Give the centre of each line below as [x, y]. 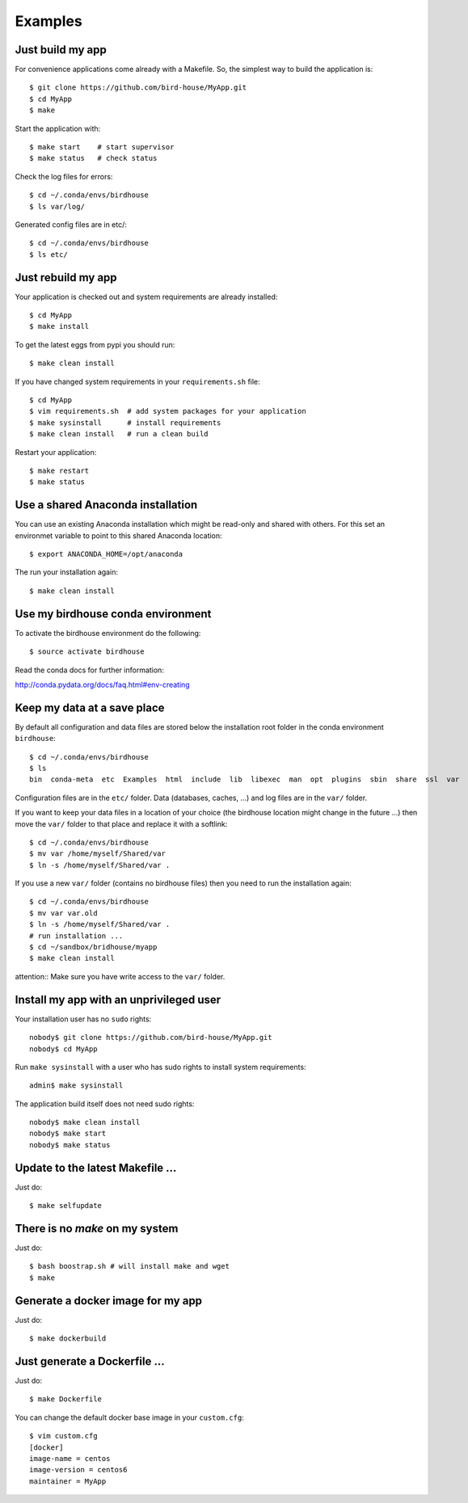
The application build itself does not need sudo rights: [105, 1104]
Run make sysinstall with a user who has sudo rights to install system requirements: [160, 1067]
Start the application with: [58, 128]
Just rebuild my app [66, 278]
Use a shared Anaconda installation [106, 505]
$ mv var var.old [63, 913]
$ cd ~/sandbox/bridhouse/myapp [93, 947]
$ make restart [59, 470]
